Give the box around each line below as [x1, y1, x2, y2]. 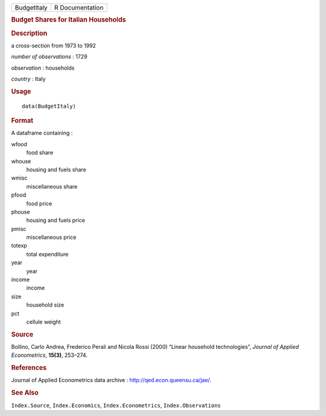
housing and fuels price [26, 216, 86, 224]
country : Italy [11, 76, 46, 83]
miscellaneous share [26, 183, 78, 190]
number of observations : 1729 [11, 53, 88, 60]
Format [11, 117, 33, 125]
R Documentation [54, 4, 104, 11]
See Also [11, 389, 39, 397]
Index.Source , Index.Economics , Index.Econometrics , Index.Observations [11, 401, 221, 409]
